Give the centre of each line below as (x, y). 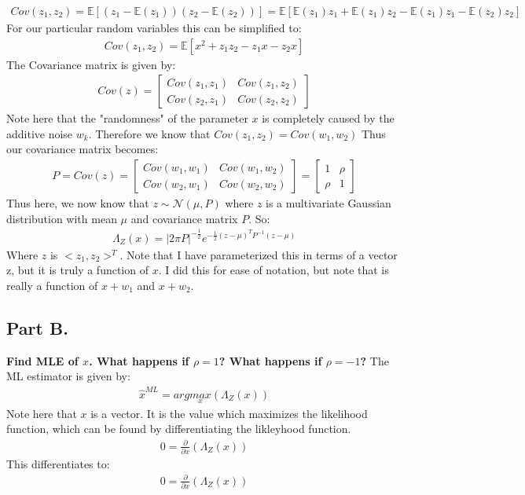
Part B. (37, 327)
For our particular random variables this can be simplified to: (154, 28)
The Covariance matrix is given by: (91, 64)
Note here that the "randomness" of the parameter (127, 118)
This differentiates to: (58, 463)
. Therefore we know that (149, 133)
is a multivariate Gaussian (329, 203)
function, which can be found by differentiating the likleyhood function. (179, 429)
